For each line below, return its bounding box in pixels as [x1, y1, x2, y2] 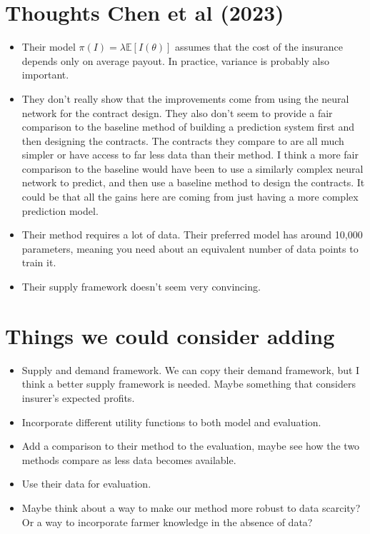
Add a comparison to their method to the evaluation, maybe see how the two [21, 438, 360, 453]
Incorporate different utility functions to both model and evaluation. [21, 414, 321, 429]
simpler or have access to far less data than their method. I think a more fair [21, 147, 359, 162]
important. [21, 67, 69, 82]
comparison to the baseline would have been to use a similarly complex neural [21, 161, 364, 176]
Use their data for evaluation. [21, 476, 151, 491]
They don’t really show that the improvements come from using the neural [21, 91, 349, 106]
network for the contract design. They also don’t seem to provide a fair [21, 105, 333, 120]
